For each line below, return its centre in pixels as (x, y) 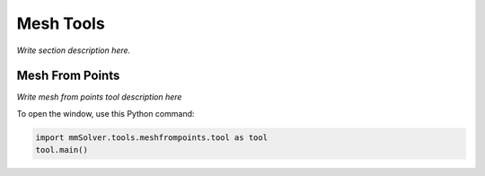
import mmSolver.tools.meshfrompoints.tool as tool (152, 137)
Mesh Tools (61, 23)
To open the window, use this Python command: (106, 113)
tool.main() (62, 150)
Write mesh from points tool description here (99, 97)
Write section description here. (74, 50)
